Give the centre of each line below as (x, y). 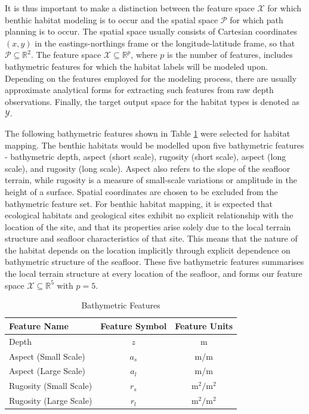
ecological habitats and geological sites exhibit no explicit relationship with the (149, 215)
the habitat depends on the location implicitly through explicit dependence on (148, 250)
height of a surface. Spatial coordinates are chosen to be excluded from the (141, 191)
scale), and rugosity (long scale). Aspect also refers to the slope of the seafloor (148, 168)
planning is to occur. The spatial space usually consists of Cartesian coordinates (151, 31)
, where (144, 55)
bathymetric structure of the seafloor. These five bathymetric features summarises (154, 262)
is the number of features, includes (230, 55)
